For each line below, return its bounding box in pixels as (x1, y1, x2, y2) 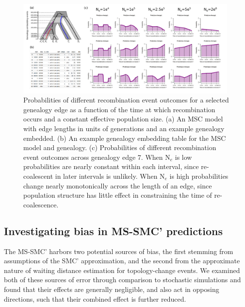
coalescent (23, 171, 53, 181)
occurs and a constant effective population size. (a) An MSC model (23, 114, 223, 124)
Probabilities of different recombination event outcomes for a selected (23, 95, 229, 105)
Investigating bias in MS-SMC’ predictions (4, 223, 223, 238)
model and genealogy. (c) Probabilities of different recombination (23, 142, 216, 153)
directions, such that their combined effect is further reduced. (4, 293, 186, 304)
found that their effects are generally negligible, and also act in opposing (4, 284, 219, 294)
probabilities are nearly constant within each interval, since (23, 161, 199, 171)
